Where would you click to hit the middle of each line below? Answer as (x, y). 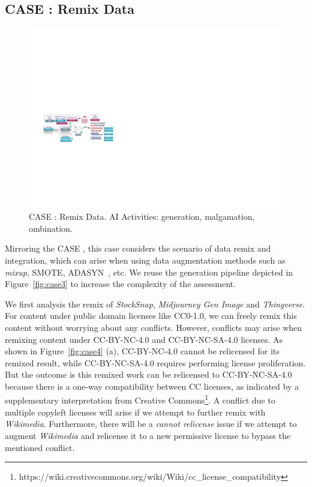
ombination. (51, 228)
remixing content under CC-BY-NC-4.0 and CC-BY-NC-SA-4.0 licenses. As (144, 339)
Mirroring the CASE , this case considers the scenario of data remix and (138, 248)
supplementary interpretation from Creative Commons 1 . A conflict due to (140, 399)
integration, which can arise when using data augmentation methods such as (145, 260)
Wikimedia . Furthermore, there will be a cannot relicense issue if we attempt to (151, 424)
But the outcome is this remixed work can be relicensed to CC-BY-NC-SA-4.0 (148, 374)
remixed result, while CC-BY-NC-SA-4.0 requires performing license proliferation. (155, 362)
